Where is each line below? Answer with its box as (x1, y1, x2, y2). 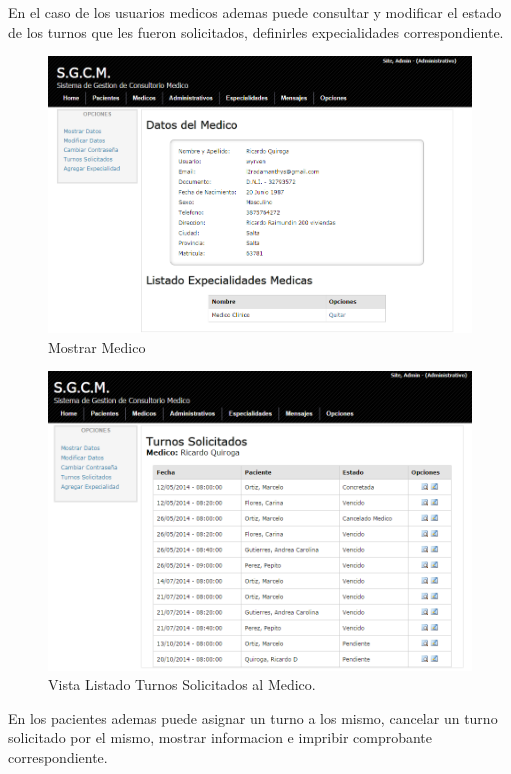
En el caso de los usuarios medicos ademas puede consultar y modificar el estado (8, 2, 502, 22)
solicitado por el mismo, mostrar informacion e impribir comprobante (8, 727, 433, 748)
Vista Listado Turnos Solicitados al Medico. (48, 674, 316, 695)
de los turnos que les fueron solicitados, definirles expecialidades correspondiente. (8, 21, 504, 42)
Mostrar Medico (48, 336, 146, 357)
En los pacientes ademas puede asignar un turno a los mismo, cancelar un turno (8, 707, 498, 728)
